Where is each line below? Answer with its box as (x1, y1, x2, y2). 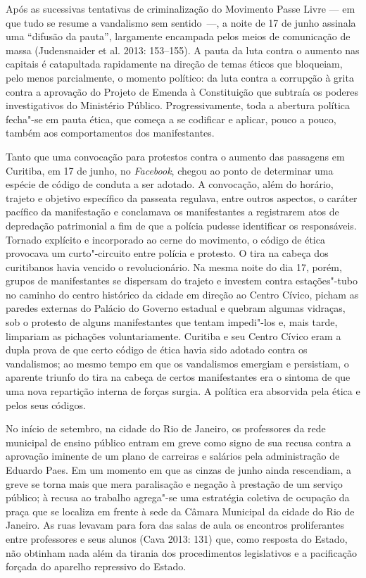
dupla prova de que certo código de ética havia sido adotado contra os (6, 342, 308, 357)
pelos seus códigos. (6, 397, 86, 412)
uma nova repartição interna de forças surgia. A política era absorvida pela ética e (6, 384, 360, 398)
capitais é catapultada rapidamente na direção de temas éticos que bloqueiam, (6, 56, 343, 71)
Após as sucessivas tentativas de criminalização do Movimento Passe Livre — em (6, 1, 355, 15)
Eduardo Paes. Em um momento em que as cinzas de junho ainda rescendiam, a (6, 463, 351, 477)
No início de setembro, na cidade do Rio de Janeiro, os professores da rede (6, 421, 326, 436)
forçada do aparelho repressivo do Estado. (6, 559, 187, 574)
